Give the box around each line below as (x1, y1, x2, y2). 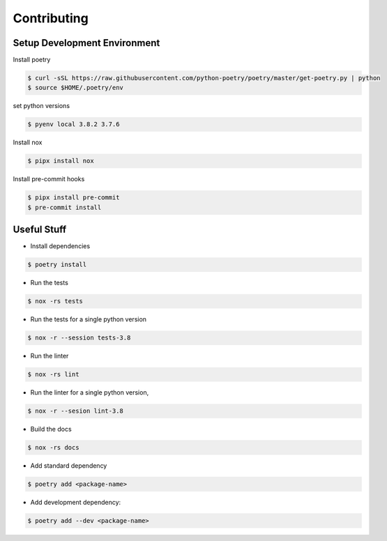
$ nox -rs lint (27, 370, 79, 379)
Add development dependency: (30, 498, 121, 507)
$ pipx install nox (27, 157, 94, 165)
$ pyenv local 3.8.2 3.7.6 (27, 121, 120, 128)
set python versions (13, 102, 70, 110)
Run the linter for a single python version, (30, 388, 149, 397)
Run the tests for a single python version (30, 315, 146, 323)
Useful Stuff (13, 224, 67, 236)
